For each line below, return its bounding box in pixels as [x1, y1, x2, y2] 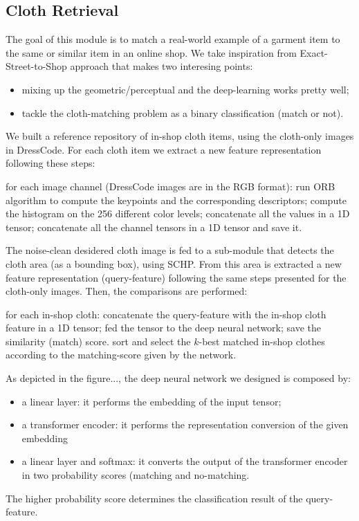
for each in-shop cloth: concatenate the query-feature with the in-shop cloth [6, 307, 326, 321]
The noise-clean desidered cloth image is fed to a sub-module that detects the [6, 243, 334, 257]
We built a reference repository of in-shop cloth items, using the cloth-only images [6, 129, 354, 143]
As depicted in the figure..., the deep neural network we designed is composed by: [6, 371, 351, 385]
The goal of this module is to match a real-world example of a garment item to [6, 32, 340, 46]
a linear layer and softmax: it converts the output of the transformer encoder [21, 454, 348, 468]
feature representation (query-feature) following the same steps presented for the [6, 270, 347, 284]
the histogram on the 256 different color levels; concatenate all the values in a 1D [6, 206, 350, 221]
